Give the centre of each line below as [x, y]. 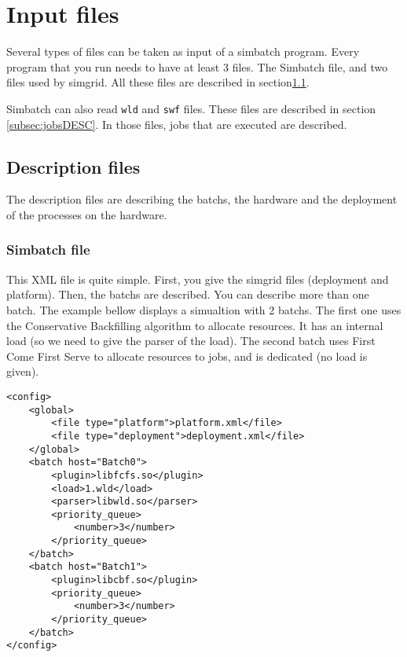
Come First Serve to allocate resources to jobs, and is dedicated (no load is [187, 356]
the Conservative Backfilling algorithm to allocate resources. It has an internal [195, 325]
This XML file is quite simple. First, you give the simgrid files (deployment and [198, 279]
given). [23, 371]
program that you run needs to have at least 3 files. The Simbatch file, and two [197, 66]
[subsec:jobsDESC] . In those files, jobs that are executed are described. [177, 124]
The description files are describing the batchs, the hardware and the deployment [202, 199]
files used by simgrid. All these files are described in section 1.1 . [158, 82]
